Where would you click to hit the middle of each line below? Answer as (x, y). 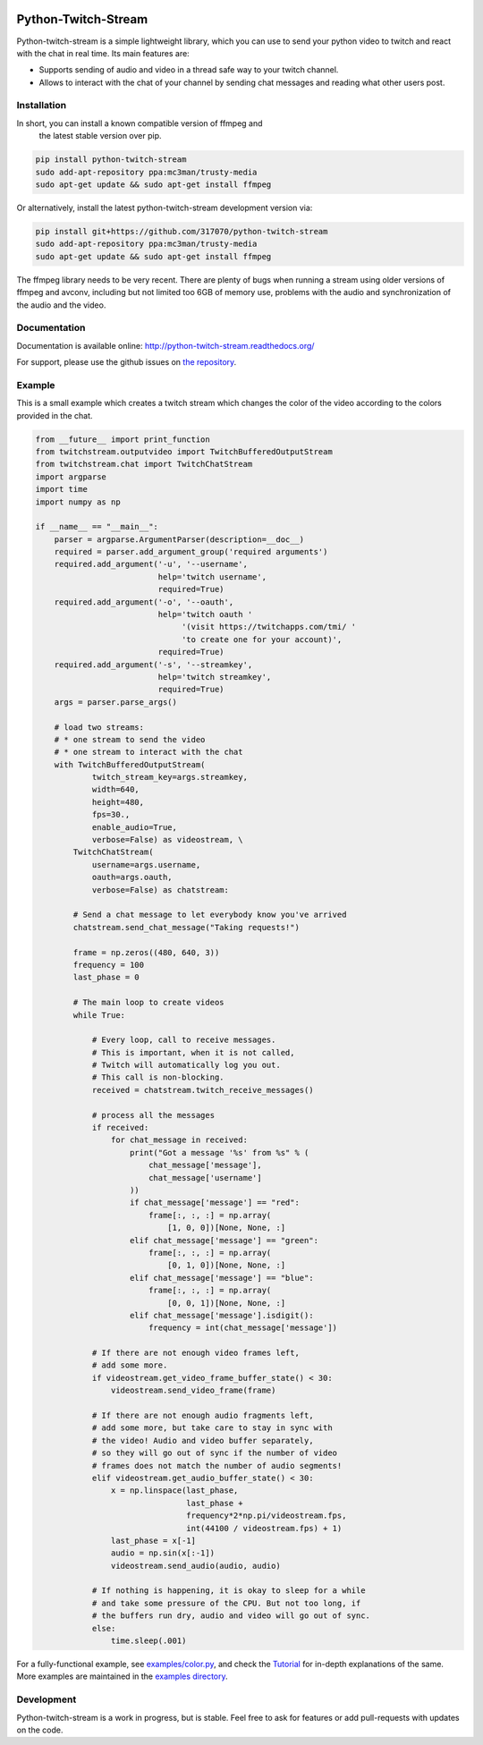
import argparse (71, 477)
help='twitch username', (212, 576)
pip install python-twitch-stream (111, 160)
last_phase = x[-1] (153, 1540)
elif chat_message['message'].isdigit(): (222, 1315)
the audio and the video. (61, 305)
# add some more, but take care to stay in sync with (212, 1428)
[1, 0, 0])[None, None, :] (226, 1228)
